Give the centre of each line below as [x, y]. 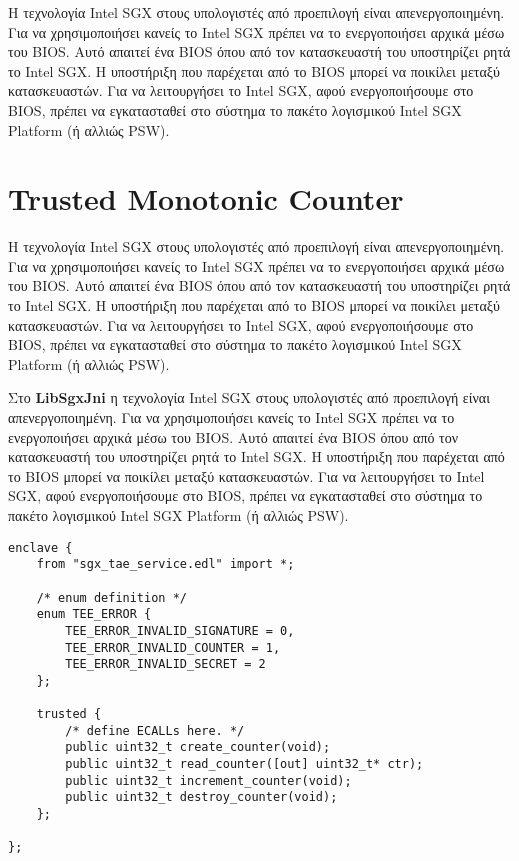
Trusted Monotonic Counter [206, 198]
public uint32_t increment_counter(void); [208, 780]
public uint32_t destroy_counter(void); [201, 797]
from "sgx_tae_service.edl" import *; [165, 564]
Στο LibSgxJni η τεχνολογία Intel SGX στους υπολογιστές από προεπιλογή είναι [249, 397]
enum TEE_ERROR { [94, 614]
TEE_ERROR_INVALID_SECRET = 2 [165, 664]
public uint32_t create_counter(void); [198, 747]
